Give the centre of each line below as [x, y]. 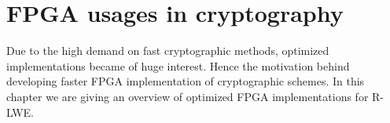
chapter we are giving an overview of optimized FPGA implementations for [188, 96]
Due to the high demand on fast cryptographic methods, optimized [168, 51]
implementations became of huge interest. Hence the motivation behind [178, 65]
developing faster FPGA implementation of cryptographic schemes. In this [186, 81]
